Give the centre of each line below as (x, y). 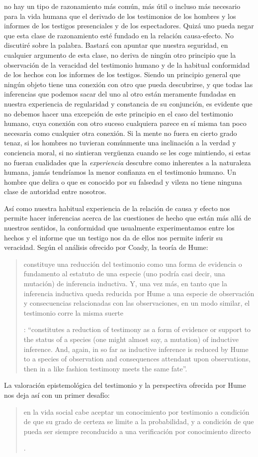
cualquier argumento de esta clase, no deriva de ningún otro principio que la (120, 55)
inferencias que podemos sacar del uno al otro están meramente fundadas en (120, 94)
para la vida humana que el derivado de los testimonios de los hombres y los (120, 16)
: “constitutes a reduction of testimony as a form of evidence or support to (137, 329)
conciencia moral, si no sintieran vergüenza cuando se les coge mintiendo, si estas (128, 152)
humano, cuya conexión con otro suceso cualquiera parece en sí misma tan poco (125, 123)
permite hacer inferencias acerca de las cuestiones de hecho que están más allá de (128, 218)
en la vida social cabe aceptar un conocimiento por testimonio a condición (136, 411)
